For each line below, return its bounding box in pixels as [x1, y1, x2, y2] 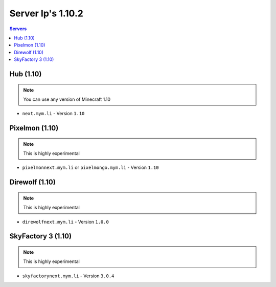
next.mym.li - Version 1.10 [22, 111, 85, 117]
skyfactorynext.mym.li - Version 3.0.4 [22, 273, 114, 279]
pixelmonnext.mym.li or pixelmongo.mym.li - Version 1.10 [22, 164, 159, 171]
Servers [9, 26, 27, 32]
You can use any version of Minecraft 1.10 [23, 96, 111, 102]
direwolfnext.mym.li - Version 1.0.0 [22, 218, 109, 225]
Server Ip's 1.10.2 [9, 8, 84, 19]
